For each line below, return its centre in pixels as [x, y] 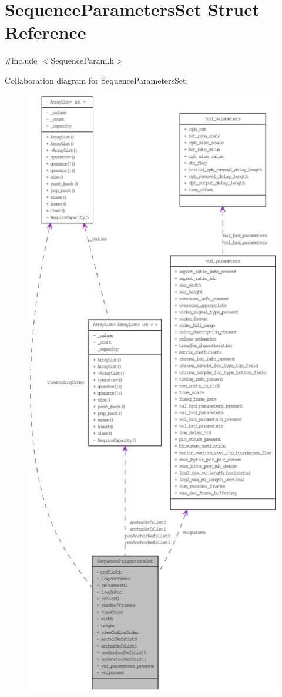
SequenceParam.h [83, 60]
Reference [46, 32]
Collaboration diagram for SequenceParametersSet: [97, 80]
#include [21, 60]
